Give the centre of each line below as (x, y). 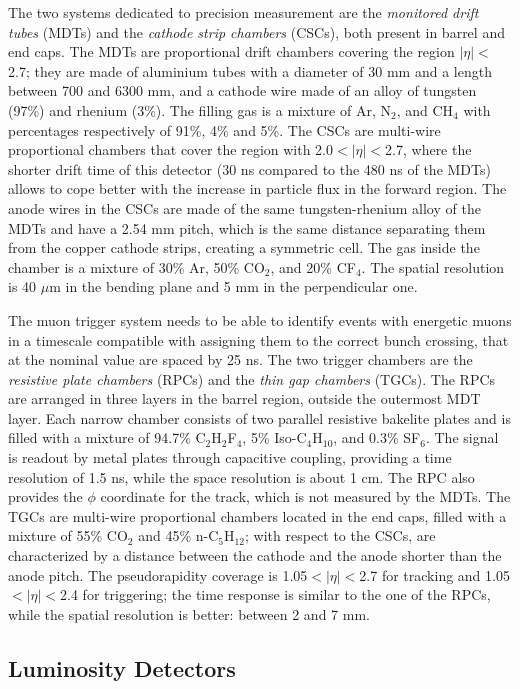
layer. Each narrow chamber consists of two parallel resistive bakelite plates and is (259, 417)
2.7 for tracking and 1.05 (434, 574)
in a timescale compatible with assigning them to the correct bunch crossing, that (258, 339)
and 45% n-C (178, 535)
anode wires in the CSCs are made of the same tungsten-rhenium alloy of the (244, 207)
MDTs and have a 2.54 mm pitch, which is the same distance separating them (247, 227)
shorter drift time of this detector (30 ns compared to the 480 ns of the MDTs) (249, 168)
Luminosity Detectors (122, 667)
